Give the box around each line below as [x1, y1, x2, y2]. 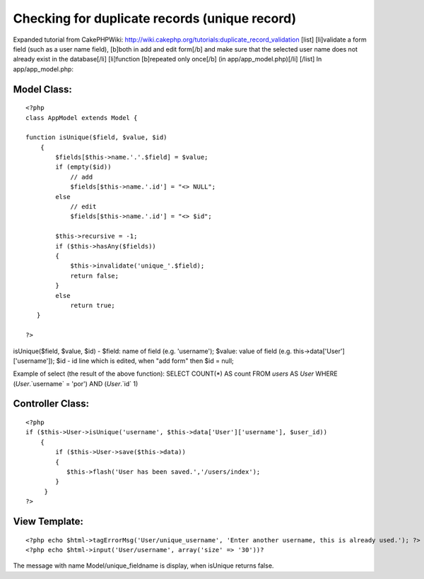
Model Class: [13, 83, 72, 95]
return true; [70, 301, 116, 309]
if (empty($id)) [55, 163, 112, 171]
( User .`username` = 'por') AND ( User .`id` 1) [13, 379, 139, 388]
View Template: [13, 515, 84, 527]
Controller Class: [13, 398, 90, 410]
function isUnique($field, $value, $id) [25, 133, 167, 141]
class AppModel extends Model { [25, 114, 138, 121]
